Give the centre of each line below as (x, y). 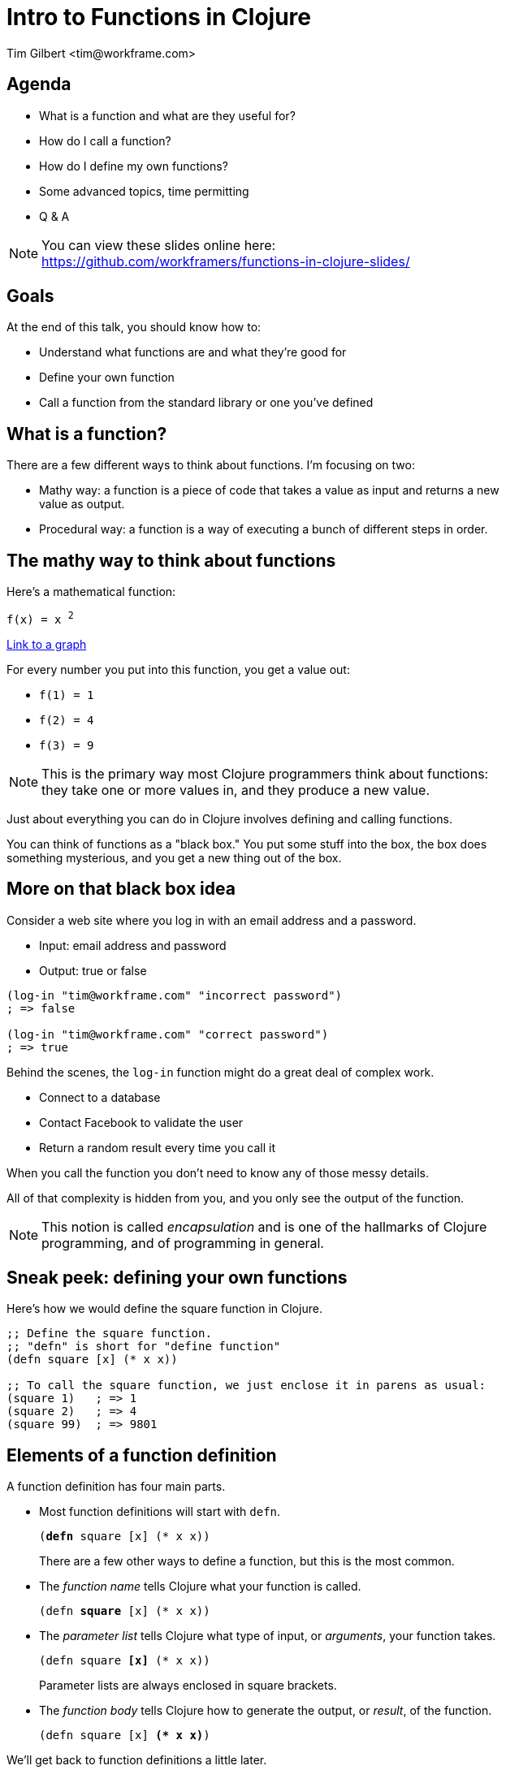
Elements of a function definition (142, 1455)
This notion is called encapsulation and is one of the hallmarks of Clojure (264, 1226)
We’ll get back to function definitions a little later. (137, 1760)
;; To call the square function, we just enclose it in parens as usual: (247, 1386)
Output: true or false (93, 970)
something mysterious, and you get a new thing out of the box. (174, 857)
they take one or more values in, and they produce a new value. (236, 790)
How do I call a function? (105, 140)
